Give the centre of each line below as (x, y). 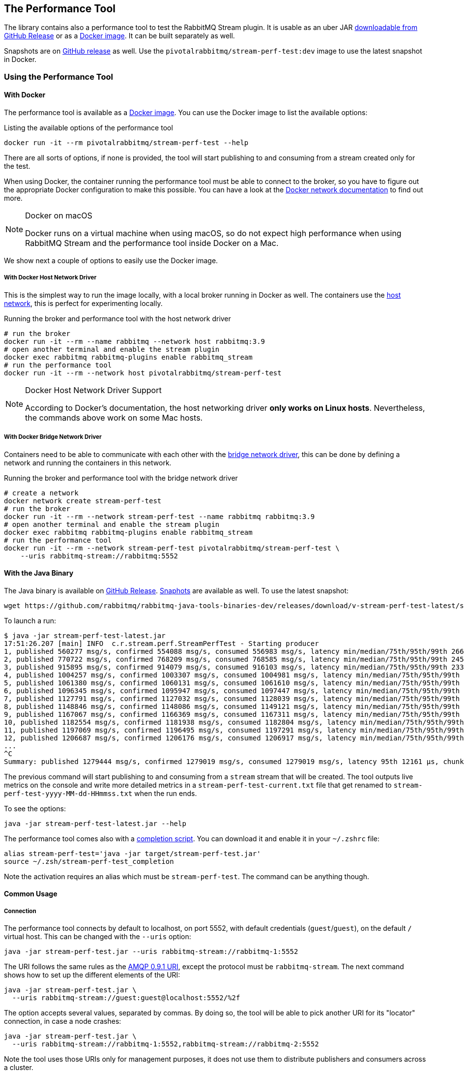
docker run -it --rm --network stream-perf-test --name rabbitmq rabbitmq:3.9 (159, 516)
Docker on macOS (59, 216)
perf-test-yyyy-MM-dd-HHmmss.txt (68, 793)
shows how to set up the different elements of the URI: (92, 975)
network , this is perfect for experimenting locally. (83, 303)
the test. (17, 166)
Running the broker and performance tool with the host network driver (117, 318)
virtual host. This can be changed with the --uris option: (98, 937)
